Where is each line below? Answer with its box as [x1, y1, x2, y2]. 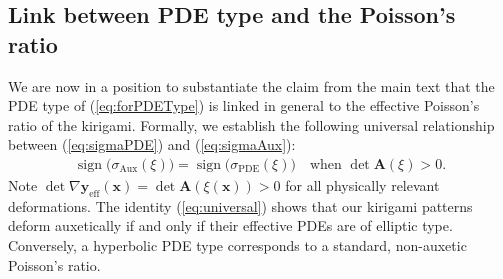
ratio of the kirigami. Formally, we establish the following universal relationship [8, 114, 495, 135]
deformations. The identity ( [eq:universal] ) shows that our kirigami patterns [8, 195, 473, 216]
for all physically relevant [285, 175, 440, 195]
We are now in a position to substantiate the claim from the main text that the [8, 75, 495, 96]
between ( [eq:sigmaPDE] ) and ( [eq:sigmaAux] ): [8, 134, 296, 155]
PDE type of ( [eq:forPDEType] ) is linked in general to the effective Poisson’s [8, 95, 480, 116]
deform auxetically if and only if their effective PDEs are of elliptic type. [8, 215, 453, 236]
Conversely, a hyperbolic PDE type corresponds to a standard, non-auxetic [8, 234, 467, 255]
